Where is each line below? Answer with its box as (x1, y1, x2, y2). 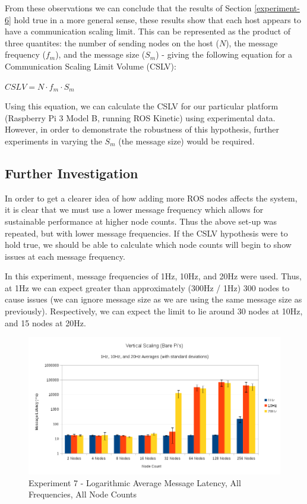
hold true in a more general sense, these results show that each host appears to (14, 13, 301, 26)
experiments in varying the (5, 134, 102, 147)
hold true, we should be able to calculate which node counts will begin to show (5, 238, 292, 251)
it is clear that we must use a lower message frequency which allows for (5, 203, 264, 216)
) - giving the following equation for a (156, 48, 293, 61)
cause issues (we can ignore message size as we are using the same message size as (5, 293, 302, 305)
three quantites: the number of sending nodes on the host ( (5, 36, 219, 49)
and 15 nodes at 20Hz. (5, 316, 86, 329)
